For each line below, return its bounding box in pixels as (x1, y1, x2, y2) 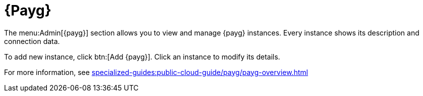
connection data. (4, 36, 60, 45)
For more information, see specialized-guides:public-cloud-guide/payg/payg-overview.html (4, 67, 308, 76)
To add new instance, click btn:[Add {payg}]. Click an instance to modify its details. (4, 52, 280, 61)
